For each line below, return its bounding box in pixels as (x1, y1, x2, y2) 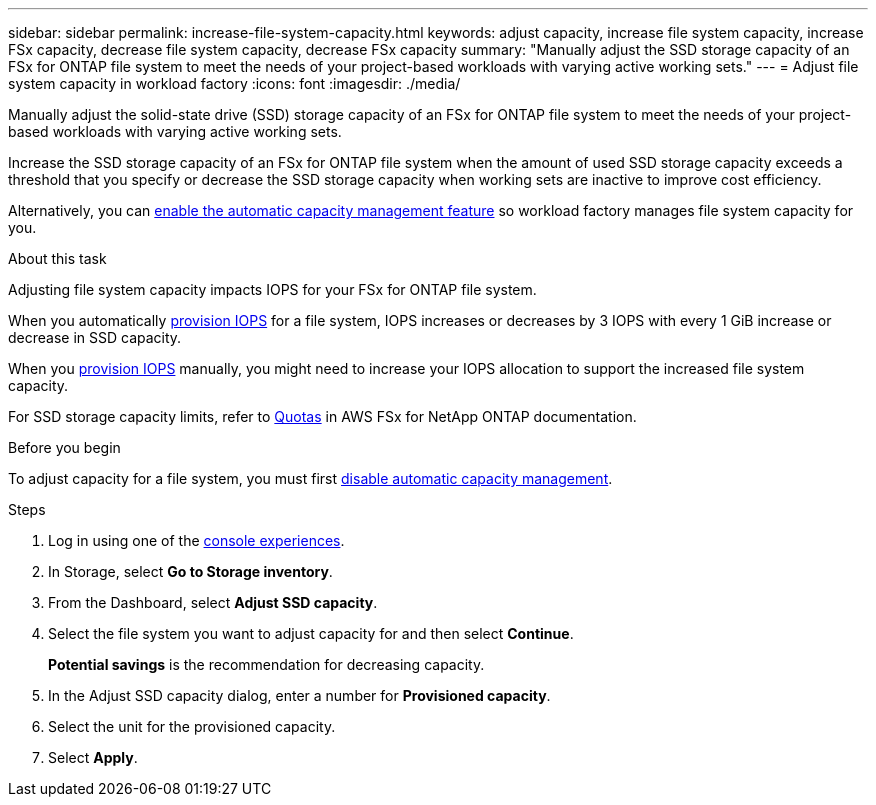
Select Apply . (48, 749, 138, 766)
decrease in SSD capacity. (8, 329, 182, 346)
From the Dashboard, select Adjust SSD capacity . (48, 594, 378, 611)
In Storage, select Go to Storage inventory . (48, 563, 333, 580)
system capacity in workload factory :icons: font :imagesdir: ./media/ (8, 75, 461, 92)
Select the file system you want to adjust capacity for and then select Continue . (48, 625, 574, 642)
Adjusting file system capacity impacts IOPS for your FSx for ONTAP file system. (8, 281, 537, 298)
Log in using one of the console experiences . (48, 532, 345, 549)
